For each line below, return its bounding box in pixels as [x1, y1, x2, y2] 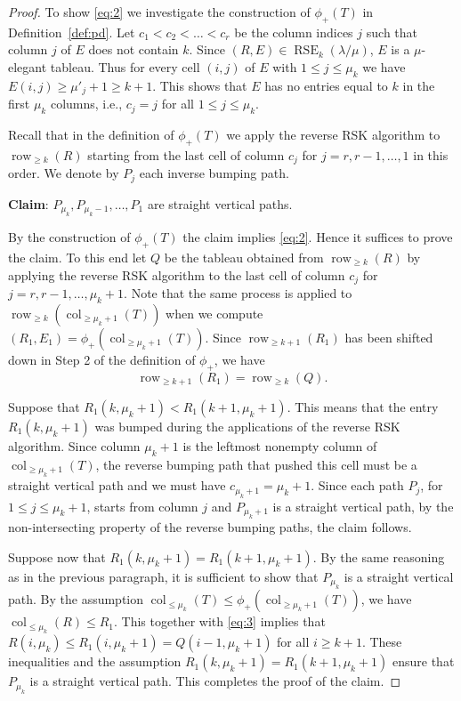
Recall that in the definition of [8, 125, 174, 144]
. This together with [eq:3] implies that [114, 612, 326, 631]
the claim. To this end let [8, 247, 147, 266]
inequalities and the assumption [8, 652, 182, 671]
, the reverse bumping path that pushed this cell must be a [95, 455, 417, 473]
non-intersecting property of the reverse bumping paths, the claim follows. [8, 518, 412, 536]
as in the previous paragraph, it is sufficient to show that [8, 567, 319, 585]
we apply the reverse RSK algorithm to [226, 125, 441, 144]
